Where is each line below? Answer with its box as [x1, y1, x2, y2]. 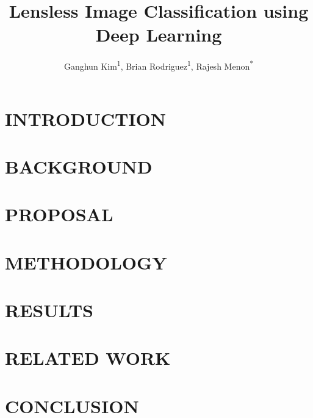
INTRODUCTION [5, 106, 167, 131]
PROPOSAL [5, 202, 113, 227]
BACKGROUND [5, 153, 153, 178]
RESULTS [5, 298, 93, 323]
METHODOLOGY [5, 249, 167, 274]
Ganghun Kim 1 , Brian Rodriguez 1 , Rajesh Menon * [63, 58, 254, 72]
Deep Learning [95, 22, 222, 47]
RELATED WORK [5, 345, 171, 370]
